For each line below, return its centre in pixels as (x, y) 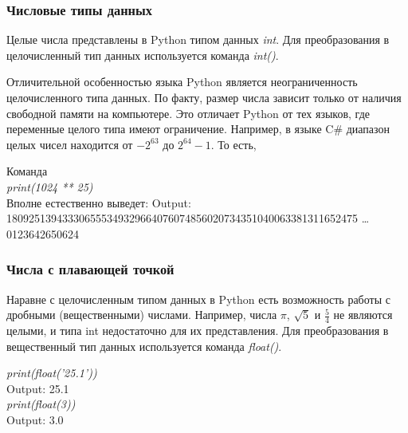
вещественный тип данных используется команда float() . (144, 346)
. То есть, (233, 144)
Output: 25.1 (38, 388)
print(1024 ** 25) (50, 186)
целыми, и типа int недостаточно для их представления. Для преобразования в (198, 330)
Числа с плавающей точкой (90, 269)
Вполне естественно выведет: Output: (99, 202)
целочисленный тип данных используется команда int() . (143, 55)
